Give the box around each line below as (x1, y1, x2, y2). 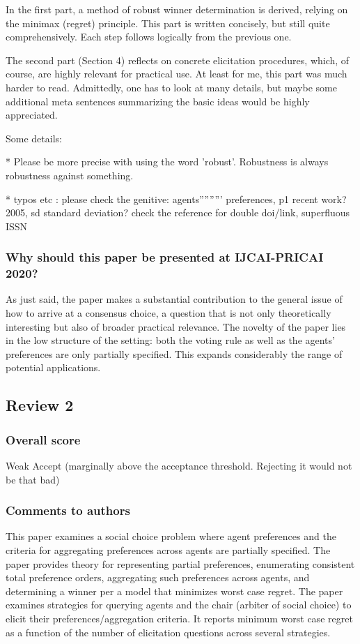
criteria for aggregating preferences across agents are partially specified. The (6, 543, 331, 557)
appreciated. (6, 107, 58, 122)
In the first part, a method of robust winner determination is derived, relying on (6, 2, 348, 16)
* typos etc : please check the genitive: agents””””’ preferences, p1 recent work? (6, 191, 347, 206)
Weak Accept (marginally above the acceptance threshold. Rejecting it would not (6, 458, 352, 473)
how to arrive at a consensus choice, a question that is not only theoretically (6, 306, 331, 320)
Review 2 (6, 394, 74, 416)
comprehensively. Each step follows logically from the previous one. (6, 29, 292, 44)
